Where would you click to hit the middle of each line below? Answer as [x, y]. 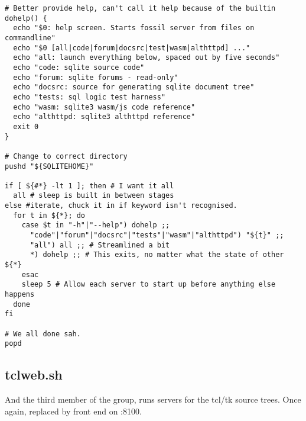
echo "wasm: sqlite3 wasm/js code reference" [104, 107]
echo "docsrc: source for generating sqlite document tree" [134, 87]
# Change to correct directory [66, 156]
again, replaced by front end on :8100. [73, 411]
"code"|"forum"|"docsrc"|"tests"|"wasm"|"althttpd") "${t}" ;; [157, 235]
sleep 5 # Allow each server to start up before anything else [149, 285]
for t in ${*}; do [49, 215]
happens [20, 295]
